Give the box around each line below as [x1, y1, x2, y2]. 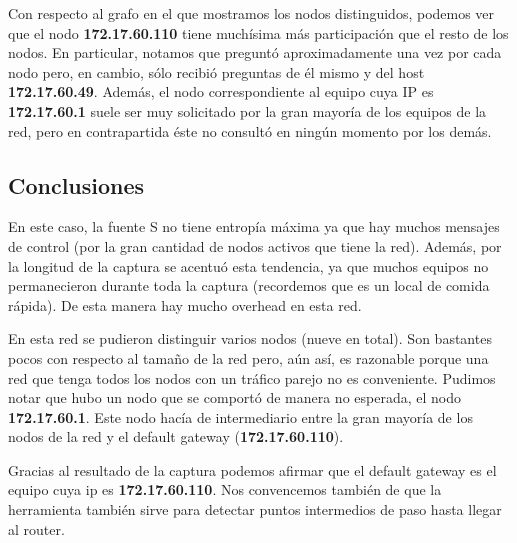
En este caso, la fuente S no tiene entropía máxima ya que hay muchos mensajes [8, 216, 500, 237]
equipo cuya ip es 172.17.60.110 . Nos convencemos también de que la [8, 479, 442, 500]
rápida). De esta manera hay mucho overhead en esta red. [8, 294, 362, 315]
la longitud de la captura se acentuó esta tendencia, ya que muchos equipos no [8, 255, 489, 276]
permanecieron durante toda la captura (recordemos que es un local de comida [8, 275, 490, 296]
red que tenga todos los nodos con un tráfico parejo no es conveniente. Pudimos [8, 367, 496, 388]
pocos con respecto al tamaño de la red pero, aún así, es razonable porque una [8, 347, 489, 368]
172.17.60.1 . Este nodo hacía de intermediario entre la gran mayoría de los [8, 406, 473, 427]
